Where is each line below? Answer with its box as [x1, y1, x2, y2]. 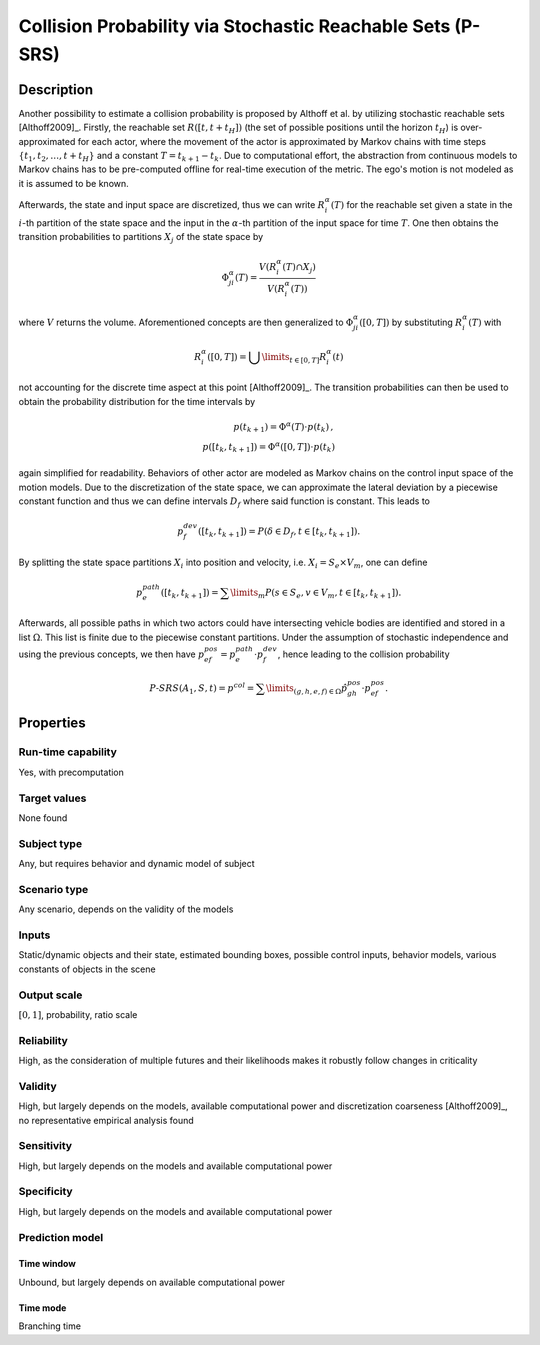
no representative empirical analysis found [18, 1114, 194, 1126]
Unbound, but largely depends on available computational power [18, 1276, 285, 1288]
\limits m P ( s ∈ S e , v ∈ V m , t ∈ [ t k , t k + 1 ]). [230, 586, 402, 600]
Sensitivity [18, 1139, 73, 1153]
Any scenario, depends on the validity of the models [18, 903, 234, 915]
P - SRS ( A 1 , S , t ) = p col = [149, 681, 255, 697]
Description [18, 81, 94, 98]
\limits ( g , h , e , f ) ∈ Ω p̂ [265, 683, 348, 697]
